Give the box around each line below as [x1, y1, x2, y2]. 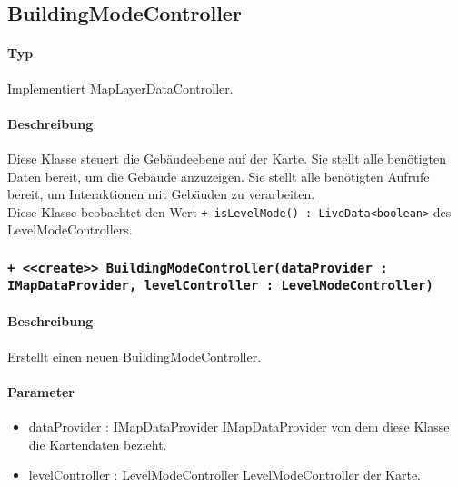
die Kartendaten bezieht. [28, 434, 167, 453]
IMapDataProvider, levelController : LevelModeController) [7, 278, 433, 293]
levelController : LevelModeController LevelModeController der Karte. [28, 465, 422, 484]
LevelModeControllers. [7, 220, 133, 239]
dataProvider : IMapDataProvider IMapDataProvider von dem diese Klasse [28, 417, 450, 436]
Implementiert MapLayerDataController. [7, 78, 234, 97]
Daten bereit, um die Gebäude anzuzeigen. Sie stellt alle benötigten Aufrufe [7, 166, 430, 185]
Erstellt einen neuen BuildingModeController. [7, 346, 262, 365]
